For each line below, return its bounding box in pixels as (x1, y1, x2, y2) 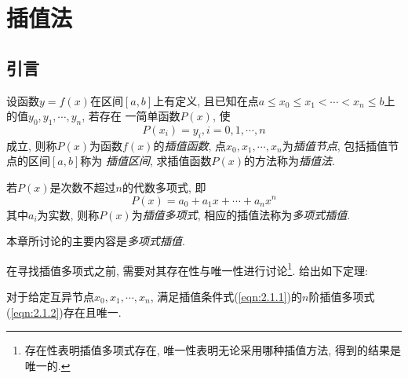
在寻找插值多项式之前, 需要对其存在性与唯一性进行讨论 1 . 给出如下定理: (6, 259, 368, 278)
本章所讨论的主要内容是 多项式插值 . (6, 233, 185, 249)
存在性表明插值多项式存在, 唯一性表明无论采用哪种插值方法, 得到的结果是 (24, 342, 401, 358)
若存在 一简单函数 (88, 108, 180, 124)
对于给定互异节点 (6, 288, 94, 304)
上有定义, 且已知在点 (153, 92, 259, 108)
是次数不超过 (49, 178, 116, 195)
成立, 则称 (6, 137, 57, 153)
